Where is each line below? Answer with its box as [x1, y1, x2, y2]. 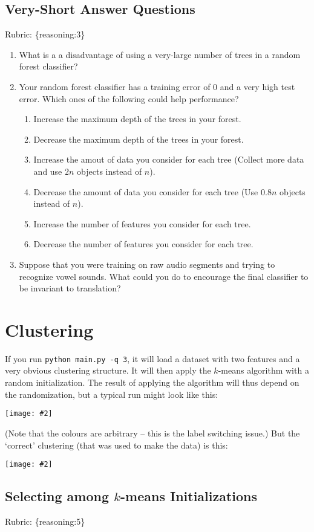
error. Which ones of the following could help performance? [19, 92, 239, 105]
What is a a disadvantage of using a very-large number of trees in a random [19, 48, 301, 60]
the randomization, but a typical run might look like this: [5, 388, 218, 400]
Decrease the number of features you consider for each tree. [33, 238, 253, 250]
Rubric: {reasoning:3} [5, 28, 85, 41]
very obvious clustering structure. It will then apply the [5, 364, 211, 377]
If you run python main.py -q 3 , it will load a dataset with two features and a [5, 352, 300, 365]
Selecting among [5, 487, 110, 505]
